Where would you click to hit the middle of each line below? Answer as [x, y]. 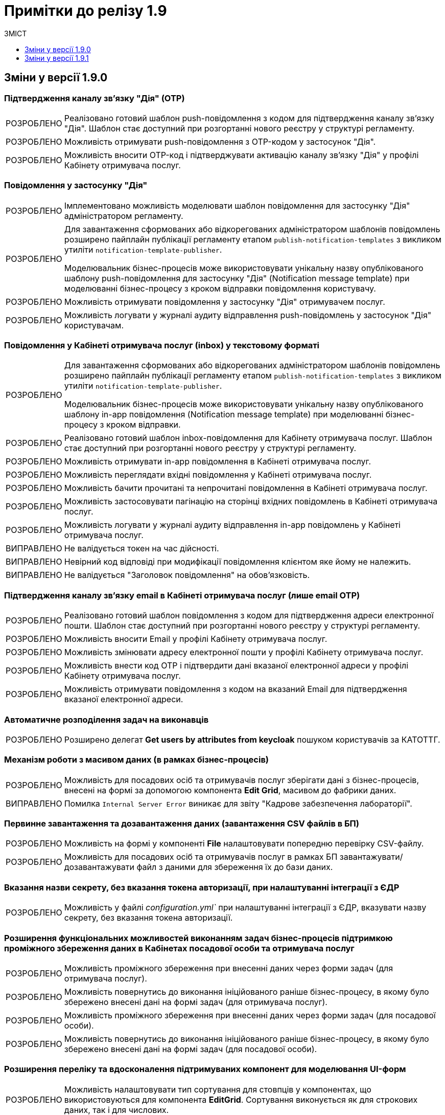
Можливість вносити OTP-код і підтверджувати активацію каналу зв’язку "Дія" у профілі [241, 155]
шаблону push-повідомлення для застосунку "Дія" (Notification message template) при [237, 278]
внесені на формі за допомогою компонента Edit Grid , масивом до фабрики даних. [230, 790]
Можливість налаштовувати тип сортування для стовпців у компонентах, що [218, 1089]
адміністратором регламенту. [124, 216]
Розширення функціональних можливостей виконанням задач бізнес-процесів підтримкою [198, 938]
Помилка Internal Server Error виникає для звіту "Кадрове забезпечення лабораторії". [238, 803]
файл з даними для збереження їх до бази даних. [235, 867]
